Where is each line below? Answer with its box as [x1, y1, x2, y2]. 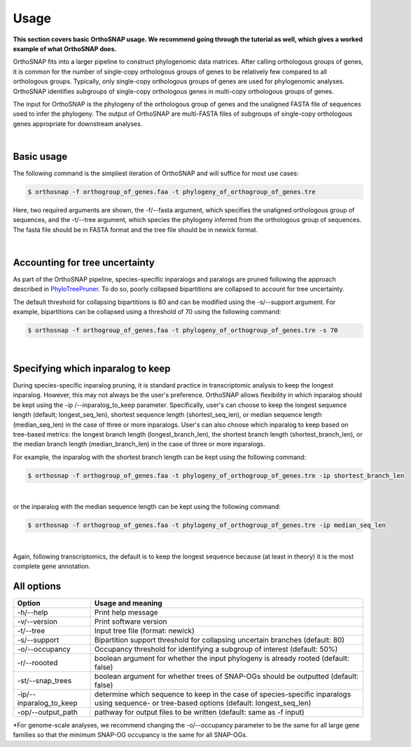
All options [13, 580, 62, 592]
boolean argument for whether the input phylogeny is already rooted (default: [95, 653, 349, 663]
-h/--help [17, 607, 48, 617]
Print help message [95, 607, 158, 617]
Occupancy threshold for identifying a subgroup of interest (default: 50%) [95, 644, 338, 654]
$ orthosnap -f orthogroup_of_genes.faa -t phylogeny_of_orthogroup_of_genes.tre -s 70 [27, 327, 338, 334]
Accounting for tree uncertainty [13, 256, 155, 268]
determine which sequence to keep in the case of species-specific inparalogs [95, 689, 351, 699]
